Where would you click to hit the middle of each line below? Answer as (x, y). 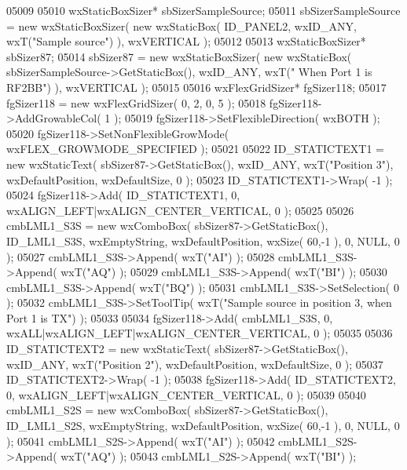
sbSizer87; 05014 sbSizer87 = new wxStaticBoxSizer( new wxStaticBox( (179, 56)
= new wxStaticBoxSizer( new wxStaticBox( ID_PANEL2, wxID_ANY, (181, 26)
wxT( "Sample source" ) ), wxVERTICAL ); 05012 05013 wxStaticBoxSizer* (186, 41)
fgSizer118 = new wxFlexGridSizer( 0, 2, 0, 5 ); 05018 (136, 102)
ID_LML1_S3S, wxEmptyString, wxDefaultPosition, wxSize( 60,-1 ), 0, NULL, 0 (203, 240)
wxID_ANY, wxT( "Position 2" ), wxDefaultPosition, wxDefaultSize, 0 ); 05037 (195, 364)
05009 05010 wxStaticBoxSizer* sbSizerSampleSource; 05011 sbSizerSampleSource (203, 10)
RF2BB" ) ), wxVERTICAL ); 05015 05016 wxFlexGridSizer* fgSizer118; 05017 (196, 87)
